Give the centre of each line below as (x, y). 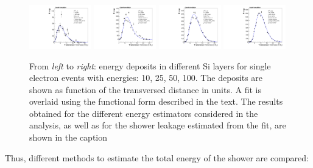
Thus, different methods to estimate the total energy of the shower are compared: (157, 157)
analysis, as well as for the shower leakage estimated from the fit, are (158, 125)
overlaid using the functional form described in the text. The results (156, 101)
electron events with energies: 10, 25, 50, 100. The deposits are (146, 78)
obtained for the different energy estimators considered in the (144, 113)
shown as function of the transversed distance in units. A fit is (145, 89)
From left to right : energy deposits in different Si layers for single (150, 65)
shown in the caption (69, 137)
